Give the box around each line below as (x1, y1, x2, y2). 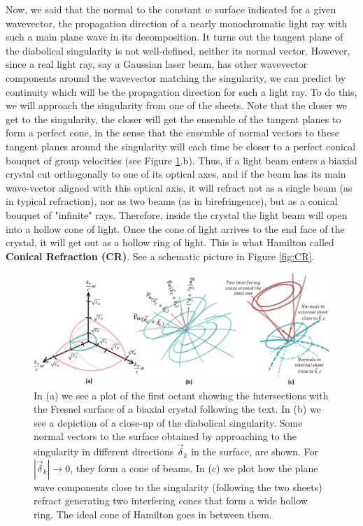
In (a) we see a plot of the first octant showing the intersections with (34, 388, 329, 402)
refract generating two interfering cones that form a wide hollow (34, 493, 308, 508)
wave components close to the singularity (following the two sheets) (34, 479, 322, 494)
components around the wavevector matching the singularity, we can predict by (6, 70, 346, 85)
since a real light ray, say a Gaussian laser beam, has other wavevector (6, 57, 308, 71)
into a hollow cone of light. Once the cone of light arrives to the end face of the (6, 221, 345, 236)
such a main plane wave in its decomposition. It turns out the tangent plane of (6, 29, 343, 44)
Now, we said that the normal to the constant (6, 2, 202, 16)
